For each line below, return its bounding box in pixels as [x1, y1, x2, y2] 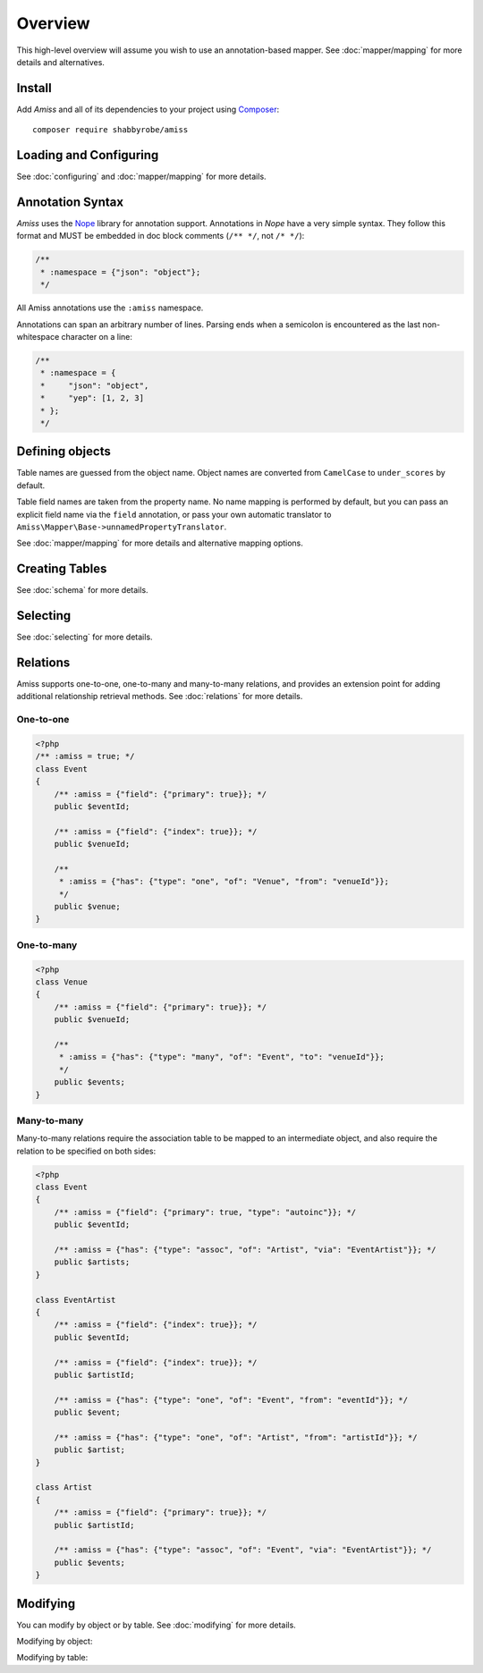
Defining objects [16, 444, 111, 460]
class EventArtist [35, 1295, 116, 1305]
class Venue [35, 977, 89, 987]
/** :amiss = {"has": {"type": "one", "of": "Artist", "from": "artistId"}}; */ [54, 1432, 418, 1442]
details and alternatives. [16, 56, 105, 67]
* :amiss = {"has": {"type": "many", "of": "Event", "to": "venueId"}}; [58, 1052, 385, 1062]
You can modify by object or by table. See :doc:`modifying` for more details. [16, 1619, 297, 1630]
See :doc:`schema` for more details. [16, 585, 148, 596]
